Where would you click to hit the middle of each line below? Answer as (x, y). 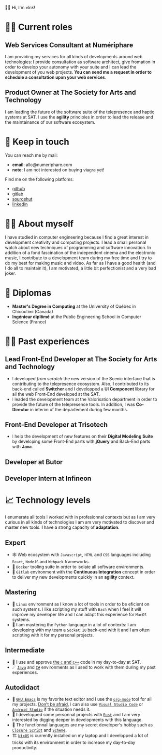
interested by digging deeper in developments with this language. (77, 720)
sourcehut (22, 199)
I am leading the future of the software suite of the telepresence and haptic (80, 112)
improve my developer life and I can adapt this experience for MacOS (79, 614)
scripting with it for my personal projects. (53, 635)
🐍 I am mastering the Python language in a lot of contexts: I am (74, 624)
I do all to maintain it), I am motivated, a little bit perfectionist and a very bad (81, 268)
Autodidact (22, 687)
